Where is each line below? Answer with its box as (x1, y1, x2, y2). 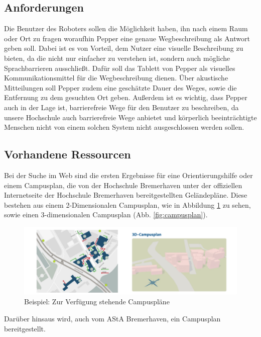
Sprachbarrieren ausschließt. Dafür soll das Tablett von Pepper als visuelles (4, 62, 235, 73)
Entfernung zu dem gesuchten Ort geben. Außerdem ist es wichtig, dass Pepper (4, 92, 247, 103)
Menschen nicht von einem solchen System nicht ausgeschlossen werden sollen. (4, 122, 244, 132)
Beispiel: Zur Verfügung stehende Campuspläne (24, 296, 170, 307)
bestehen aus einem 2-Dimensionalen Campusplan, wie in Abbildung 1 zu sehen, (4, 199, 251, 210)
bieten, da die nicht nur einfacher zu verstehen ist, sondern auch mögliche (4, 52, 230, 63)
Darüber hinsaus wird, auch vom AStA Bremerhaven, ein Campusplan (4, 313, 221, 324)
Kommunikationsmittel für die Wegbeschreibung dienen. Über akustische (4, 72, 228, 83)
